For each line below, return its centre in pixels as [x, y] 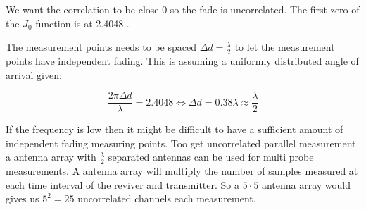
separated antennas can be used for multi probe [211, 157]
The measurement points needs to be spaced [101, 47]
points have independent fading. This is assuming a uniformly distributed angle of [182, 61]
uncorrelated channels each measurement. [167, 198]
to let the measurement [285, 47]
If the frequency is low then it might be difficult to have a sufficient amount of [175, 129]
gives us [23, 198]
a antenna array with [51, 157]
